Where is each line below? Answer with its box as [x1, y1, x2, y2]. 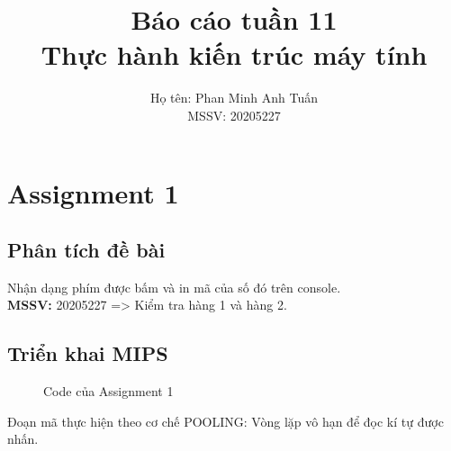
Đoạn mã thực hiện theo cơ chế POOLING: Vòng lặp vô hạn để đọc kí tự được [7, 411, 444, 430]
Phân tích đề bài [7, 236, 166, 264]
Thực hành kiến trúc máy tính [41, 36, 428, 73]
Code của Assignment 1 [43, 382, 174, 401]
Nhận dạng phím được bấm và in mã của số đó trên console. [7, 277, 341, 296]
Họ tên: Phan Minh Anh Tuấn [149, 88, 319, 107]
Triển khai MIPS [7, 339, 168, 367]
